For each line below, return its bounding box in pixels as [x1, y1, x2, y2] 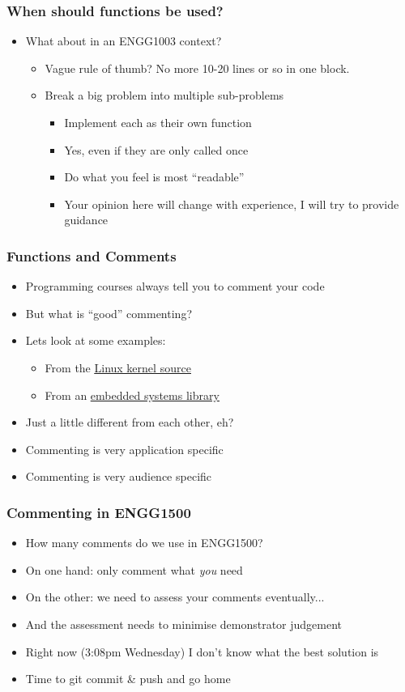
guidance [64, 211, 109, 228]
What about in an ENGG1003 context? [25, 32, 222, 49]
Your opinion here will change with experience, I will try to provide [64, 195, 399, 212]
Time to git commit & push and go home [25, 670, 231, 687]
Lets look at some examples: [25, 332, 166, 349]
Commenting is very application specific [25, 440, 224, 457]
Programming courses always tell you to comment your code [25, 278, 325, 295]
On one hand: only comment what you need [25, 561, 243, 578]
